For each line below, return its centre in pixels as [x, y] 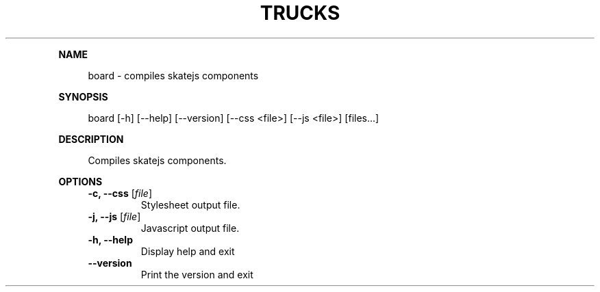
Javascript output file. [190, 228]
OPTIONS [80, 181]
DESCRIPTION [91, 139]
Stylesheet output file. [190, 204]
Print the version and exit [197, 274]
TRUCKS [300, 13]
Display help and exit [188, 251]
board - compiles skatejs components [173, 75]
